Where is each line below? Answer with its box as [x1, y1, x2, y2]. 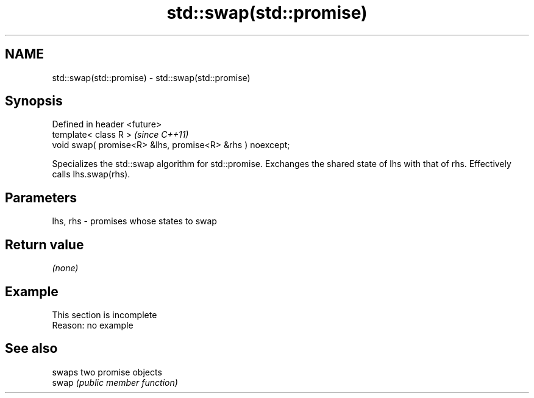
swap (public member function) [52, 377, 178, 388]
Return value [5, 236, 84, 252]
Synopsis [5, 93, 63, 109]
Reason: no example [52, 319, 133, 330]
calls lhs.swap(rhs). [52, 169, 130, 180]
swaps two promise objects [52, 366, 162, 377]
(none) [52, 263, 79, 274]
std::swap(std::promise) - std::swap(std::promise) [52, 72, 251, 83]
